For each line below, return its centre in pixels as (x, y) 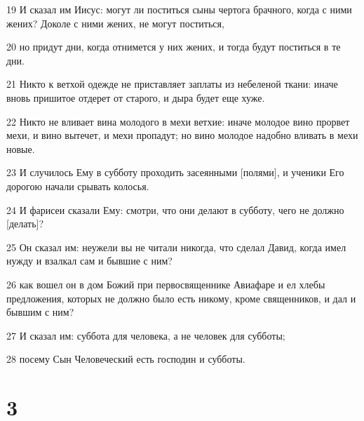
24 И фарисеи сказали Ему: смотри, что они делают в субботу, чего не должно (175, 209)
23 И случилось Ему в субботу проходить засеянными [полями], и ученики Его (175, 172)
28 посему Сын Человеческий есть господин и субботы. (126, 359)
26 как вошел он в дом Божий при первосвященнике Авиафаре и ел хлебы (166, 284)
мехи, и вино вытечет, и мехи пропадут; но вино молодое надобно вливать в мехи (182, 135)
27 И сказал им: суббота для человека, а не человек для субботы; (146, 335)
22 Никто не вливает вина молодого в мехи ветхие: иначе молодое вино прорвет (178, 121)
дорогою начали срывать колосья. (78, 186)
